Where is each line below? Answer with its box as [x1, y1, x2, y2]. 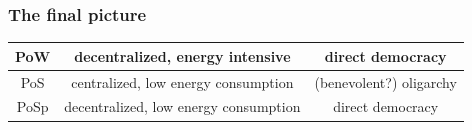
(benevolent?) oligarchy [314, 71, 457, 92]
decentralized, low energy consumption [64, 96, 301, 117]
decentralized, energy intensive [74, 45, 291, 66]
